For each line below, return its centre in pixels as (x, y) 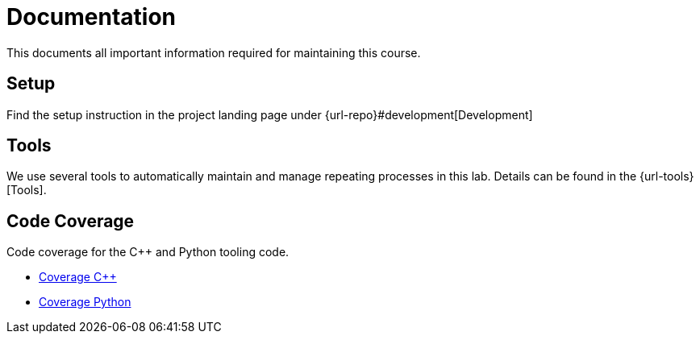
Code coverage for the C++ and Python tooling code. (148, 252)
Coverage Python (85, 302)
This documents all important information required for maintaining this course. (214, 52)
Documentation (92, 17)
